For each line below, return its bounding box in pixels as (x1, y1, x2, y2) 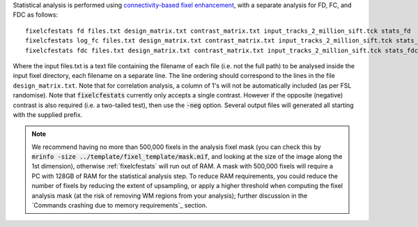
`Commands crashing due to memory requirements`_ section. (31, 201, 208, 210)
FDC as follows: (13, 10, 59, 19)
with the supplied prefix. (13, 110, 83, 118)
